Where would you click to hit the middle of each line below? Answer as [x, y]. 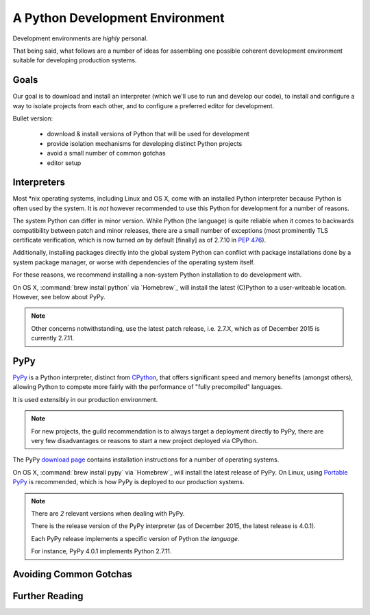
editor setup [64, 163]
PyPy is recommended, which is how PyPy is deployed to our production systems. [128, 482]
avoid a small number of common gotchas [106, 153]
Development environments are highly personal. [81, 38]
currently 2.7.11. [53, 338]
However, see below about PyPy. [59, 297]
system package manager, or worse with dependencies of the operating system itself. [134, 262]
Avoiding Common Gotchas [73, 574]
